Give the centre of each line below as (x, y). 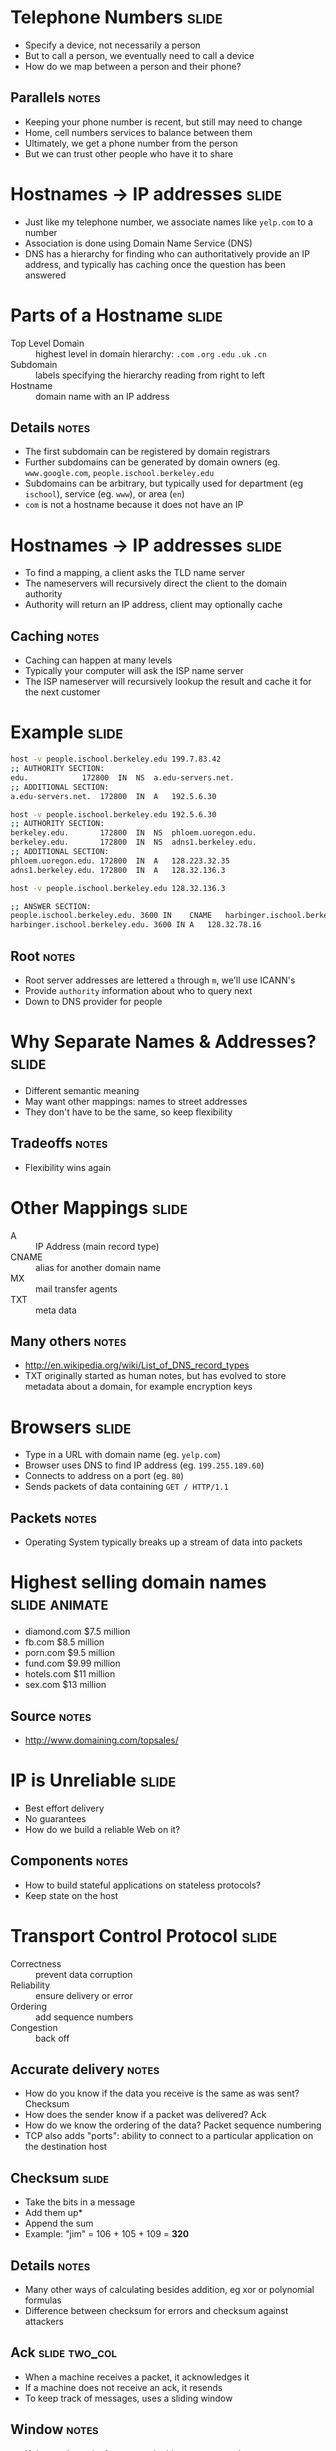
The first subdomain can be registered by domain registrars (147, 452)
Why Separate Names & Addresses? (163, 1042)
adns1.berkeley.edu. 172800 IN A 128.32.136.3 (118, 870)
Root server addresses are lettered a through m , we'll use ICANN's (160, 980)
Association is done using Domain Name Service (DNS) (138, 243)
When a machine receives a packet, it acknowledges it (137, 2377)
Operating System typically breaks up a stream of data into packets (163, 1542)
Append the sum (59, 2223)
